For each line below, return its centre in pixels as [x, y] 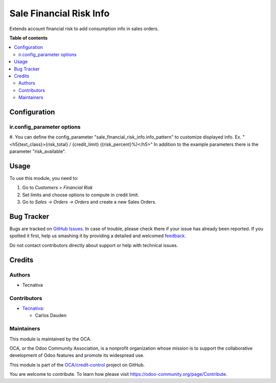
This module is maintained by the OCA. [50, 339]
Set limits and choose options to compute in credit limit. [81, 195]
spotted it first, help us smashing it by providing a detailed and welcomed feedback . [98, 236]
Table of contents [29, 38]
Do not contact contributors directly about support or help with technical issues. [94, 245]
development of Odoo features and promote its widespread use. [77, 355]
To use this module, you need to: [44, 178]
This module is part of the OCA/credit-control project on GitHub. [77, 365]
